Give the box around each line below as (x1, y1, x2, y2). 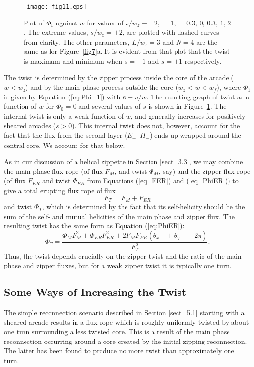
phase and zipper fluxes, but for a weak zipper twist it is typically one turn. (4, 260, 232, 270)
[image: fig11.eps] (24, 3, 87, 10)
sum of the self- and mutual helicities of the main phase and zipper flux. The (4, 211, 235, 221)
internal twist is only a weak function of (4, 111, 124, 121)
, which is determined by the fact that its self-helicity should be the (42, 201, 245, 212)
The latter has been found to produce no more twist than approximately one (4, 345, 234, 356)
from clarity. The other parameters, (24, 36, 130, 47)
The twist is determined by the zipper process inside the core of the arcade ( (4, 72, 234, 82)
